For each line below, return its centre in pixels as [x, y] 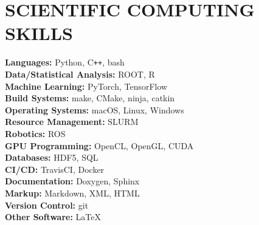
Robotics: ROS [35, 133]
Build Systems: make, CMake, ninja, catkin [90, 98]
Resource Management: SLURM [72, 122]
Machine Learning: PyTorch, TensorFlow [86, 86]
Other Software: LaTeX [53, 217]
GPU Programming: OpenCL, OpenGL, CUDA [99, 145]
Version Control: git [47, 205]
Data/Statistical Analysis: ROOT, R [80, 74]
